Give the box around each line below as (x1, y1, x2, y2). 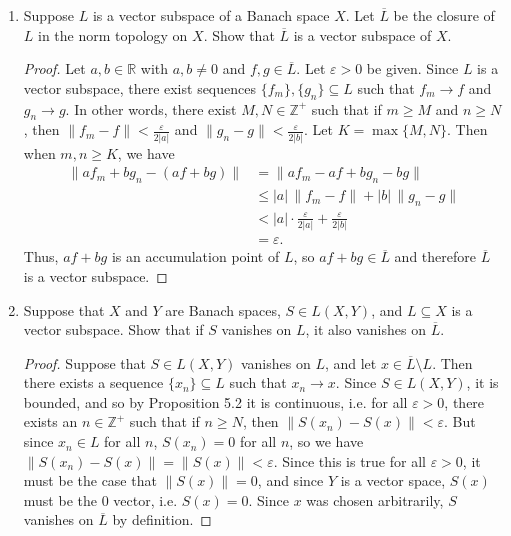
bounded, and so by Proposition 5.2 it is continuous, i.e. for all (23, 391, 408, 412)
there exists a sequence (23, 372, 164, 393)
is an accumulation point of (111, 246, 280, 267)
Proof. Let (23, 58, 86, 79)
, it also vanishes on (305, 319, 426, 340)
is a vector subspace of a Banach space (92, 5, 330, 25)
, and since (257, 470, 324, 491)
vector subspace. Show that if (23, 319, 204, 340)
